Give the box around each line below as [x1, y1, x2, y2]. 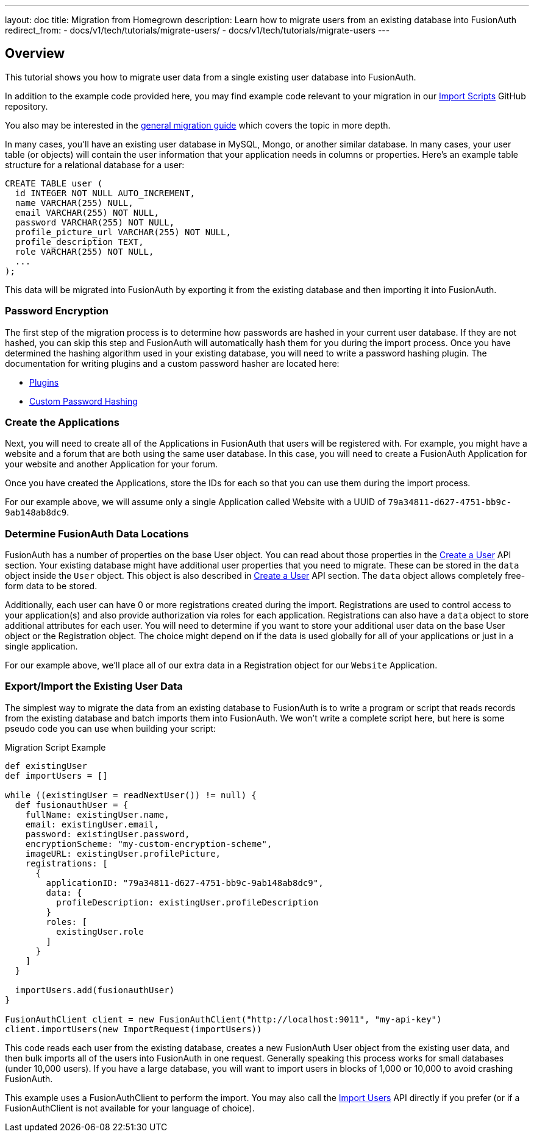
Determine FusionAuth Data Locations [5, 527, 189, 540]
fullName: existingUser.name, [25, 809, 169, 820]
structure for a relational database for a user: [5, 159, 185, 170]
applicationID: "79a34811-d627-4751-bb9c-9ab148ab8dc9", [46, 877, 324, 888]
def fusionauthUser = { [15, 799, 129, 810]
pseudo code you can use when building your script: [5, 723, 216, 734]
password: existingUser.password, [25, 829, 190, 839]
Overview [5, 46, 65, 62]
